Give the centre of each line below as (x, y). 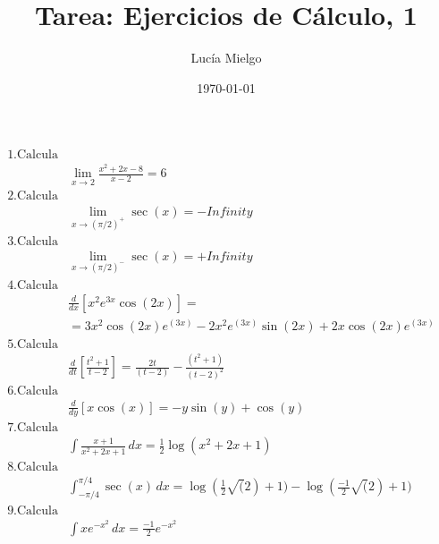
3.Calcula (33, 242)
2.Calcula (33, 196)
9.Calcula (33, 510)
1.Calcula (33, 155)
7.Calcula (33, 428)
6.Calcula (33, 391)
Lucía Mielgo (226, 58)
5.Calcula (33, 344)
